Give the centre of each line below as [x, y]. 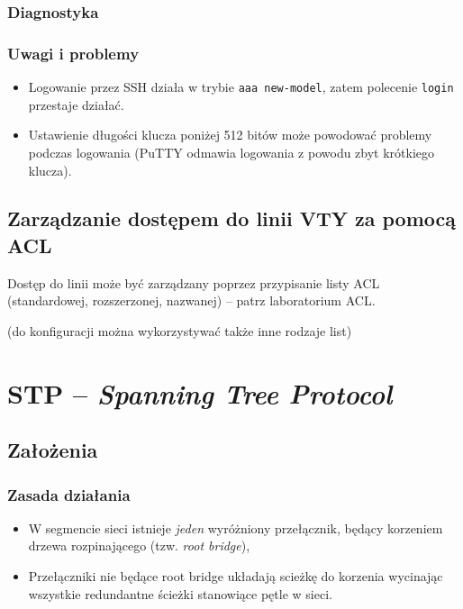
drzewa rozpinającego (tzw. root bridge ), [139, 545]
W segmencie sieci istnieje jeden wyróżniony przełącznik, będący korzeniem [236, 527]
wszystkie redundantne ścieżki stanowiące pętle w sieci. [180, 593]
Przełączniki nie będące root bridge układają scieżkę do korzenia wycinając [236, 576]
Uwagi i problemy [73, 53]
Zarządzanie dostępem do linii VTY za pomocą [231, 218]
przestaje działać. [76, 104]
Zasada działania [69, 494]
